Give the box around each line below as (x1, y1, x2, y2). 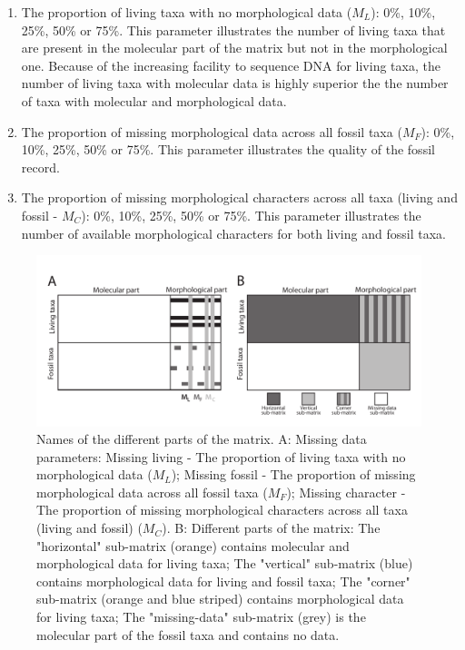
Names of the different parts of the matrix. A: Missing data (36, 429, 367, 448)
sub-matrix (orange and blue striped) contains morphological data (36, 589, 404, 608)
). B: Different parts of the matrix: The (162, 518, 381, 537)
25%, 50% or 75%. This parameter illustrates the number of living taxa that (21, 20, 446, 39)
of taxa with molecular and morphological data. (21, 91, 287, 110)
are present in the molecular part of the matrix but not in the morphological (21, 38, 448, 57)
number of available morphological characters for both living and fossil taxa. (21, 223, 446, 242)
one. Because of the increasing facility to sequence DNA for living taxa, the (21, 55, 440, 74)
